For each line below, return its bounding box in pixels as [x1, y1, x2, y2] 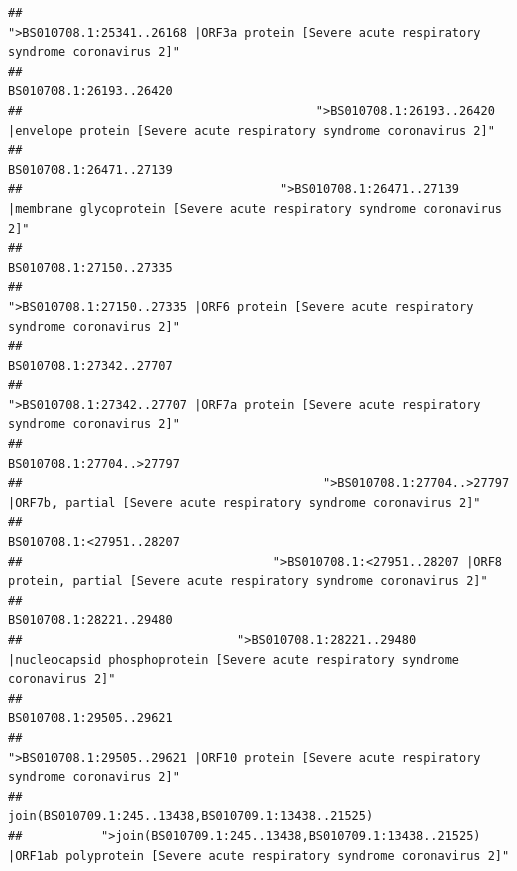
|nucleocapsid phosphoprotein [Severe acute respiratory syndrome [8, 652, 460, 667]
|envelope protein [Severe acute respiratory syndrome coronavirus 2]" [8, 123, 495, 138]
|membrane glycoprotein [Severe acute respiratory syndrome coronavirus [8, 201, 502, 216]
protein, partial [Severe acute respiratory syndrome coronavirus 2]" [8, 574, 488, 589]
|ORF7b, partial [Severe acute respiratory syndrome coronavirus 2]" [8, 495, 481, 510]
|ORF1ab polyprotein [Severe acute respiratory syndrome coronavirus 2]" [8, 848, 510, 863]
